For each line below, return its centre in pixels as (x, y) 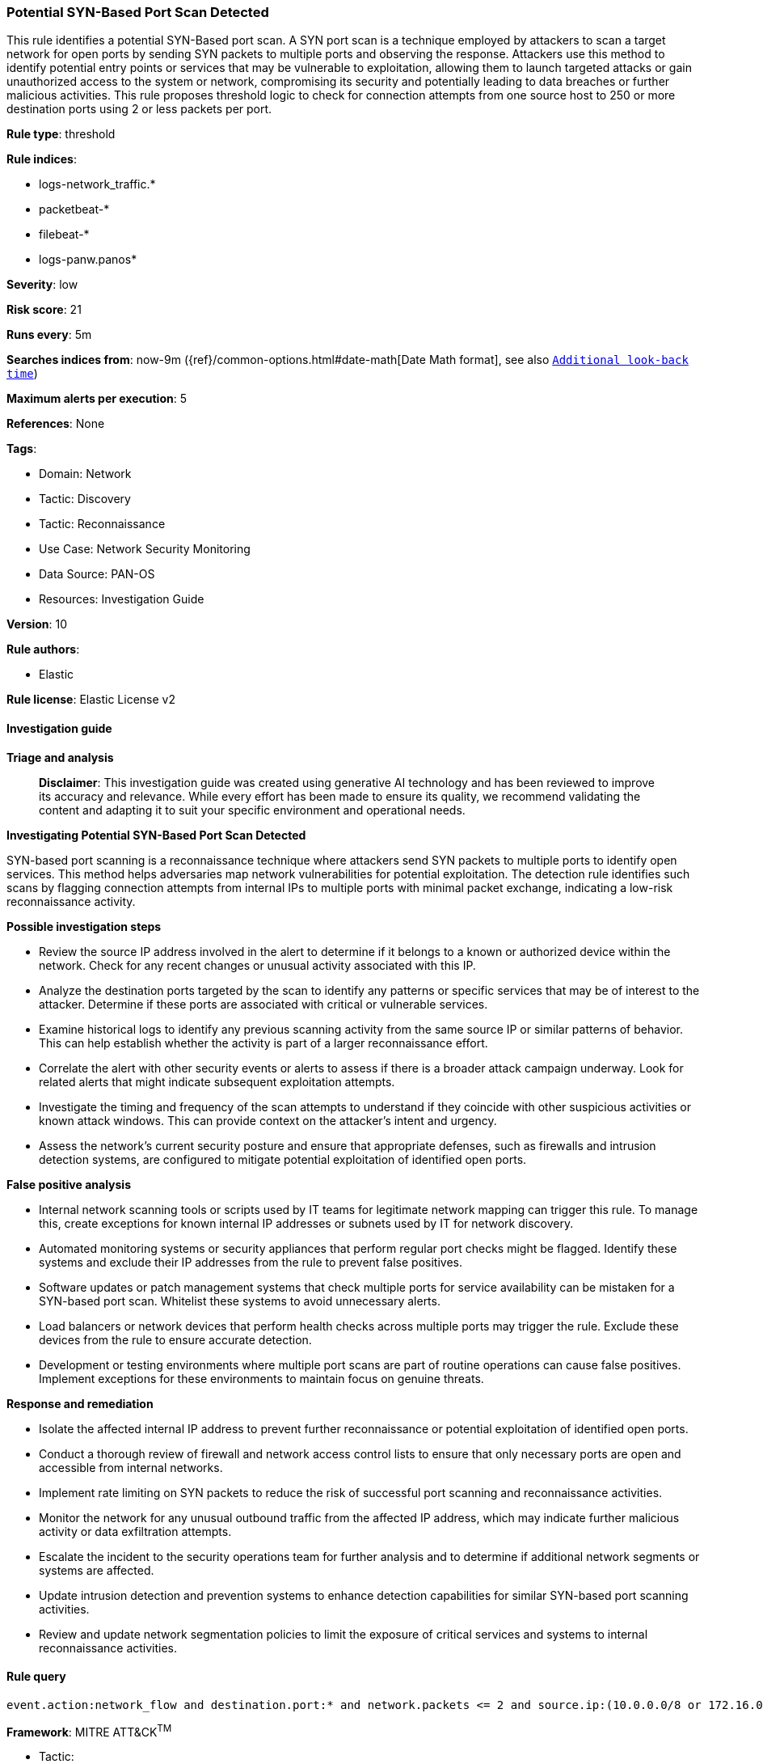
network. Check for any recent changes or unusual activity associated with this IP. (257, 965)
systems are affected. (97, 1570)
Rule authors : (43, 649)
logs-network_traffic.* (97, 184)
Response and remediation (80, 1403)
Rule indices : (42, 159)
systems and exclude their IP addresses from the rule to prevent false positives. (251, 1262)
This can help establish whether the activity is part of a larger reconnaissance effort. (263, 1043)
